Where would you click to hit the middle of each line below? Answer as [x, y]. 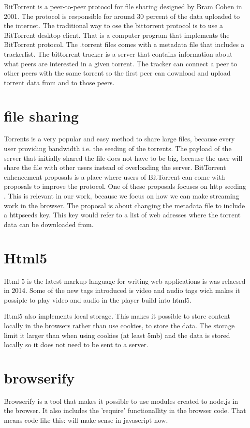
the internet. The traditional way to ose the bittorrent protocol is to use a [114, 25]
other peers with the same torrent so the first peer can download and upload [117, 73]
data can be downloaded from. [49, 224]
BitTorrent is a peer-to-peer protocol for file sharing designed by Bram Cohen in [123, 6]
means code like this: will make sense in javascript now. [86, 420]
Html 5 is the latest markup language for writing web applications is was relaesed [125, 281]
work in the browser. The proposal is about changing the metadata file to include [125, 205]
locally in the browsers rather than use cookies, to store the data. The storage [119, 325]
